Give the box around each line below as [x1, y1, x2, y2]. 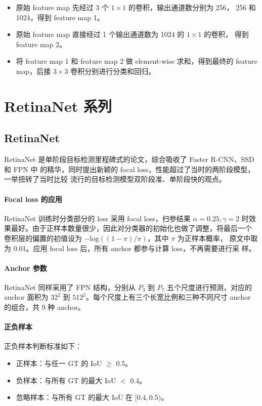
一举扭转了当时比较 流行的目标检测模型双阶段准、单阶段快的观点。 [4, 174, 226, 184]
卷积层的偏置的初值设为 [4, 232, 82, 243]
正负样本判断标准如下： [4, 341, 82, 351]
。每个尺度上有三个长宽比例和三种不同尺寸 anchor [85, 292, 251, 302]
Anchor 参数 [4, 262, 47, 273]
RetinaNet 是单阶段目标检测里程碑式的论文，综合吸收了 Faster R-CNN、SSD [4, 154, 254, 165]
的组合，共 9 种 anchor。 [4, 302, 85, 312]
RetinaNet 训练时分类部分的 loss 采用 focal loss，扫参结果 [4, 213, 191, 223]
